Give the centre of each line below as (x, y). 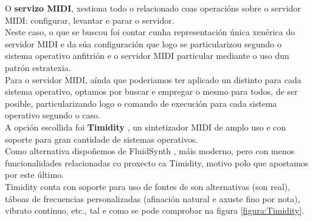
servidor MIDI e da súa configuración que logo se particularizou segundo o (143, 43)
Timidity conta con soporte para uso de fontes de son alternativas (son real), (148, 186)
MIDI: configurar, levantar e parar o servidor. (90, 20)
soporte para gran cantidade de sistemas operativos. (101, 139)
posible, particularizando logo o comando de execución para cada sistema (141, 103)
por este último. (34, 175)
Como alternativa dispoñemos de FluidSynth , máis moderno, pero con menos (150, 151)
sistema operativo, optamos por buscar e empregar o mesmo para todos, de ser (151, 91)
